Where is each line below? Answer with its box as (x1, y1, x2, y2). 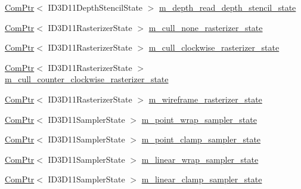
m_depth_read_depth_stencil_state (159, 1, 296, 13)
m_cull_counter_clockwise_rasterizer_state (5, 73, 169, 85)
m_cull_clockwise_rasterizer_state (148, 41, 280, 54)
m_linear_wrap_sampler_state (141, 153, 259, 165)
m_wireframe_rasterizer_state (148, 92, 262, 105)
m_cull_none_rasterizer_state (148, 21, 263, 33)
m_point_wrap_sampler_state (141, 113, 257, 125)
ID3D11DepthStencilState (48, 1, 143, 13)
